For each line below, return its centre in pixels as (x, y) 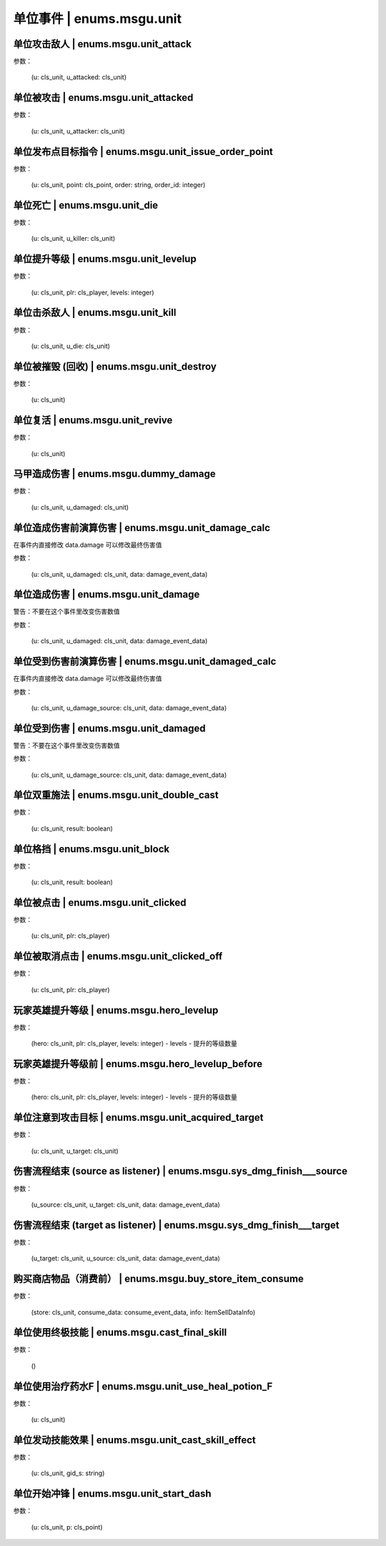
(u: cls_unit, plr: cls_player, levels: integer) (93, 292)
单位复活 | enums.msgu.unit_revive (93, 421)
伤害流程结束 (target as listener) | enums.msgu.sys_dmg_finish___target (176, 1225)
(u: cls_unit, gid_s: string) (68, 1473)
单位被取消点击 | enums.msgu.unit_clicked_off (118, 957)
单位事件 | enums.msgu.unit (98, 19)
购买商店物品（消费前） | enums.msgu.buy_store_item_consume (158, 1279)
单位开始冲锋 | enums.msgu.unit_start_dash (112, 1494)
